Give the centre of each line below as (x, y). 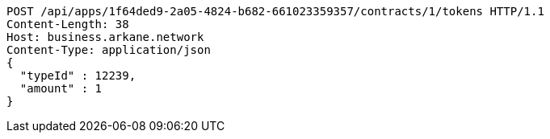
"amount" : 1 (61, 88)
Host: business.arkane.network (105, 37)
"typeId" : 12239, (78, 76)
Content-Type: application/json (109, 50)
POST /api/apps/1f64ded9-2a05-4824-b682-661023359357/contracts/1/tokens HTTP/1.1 (275, 11)
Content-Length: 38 (68, 24)
